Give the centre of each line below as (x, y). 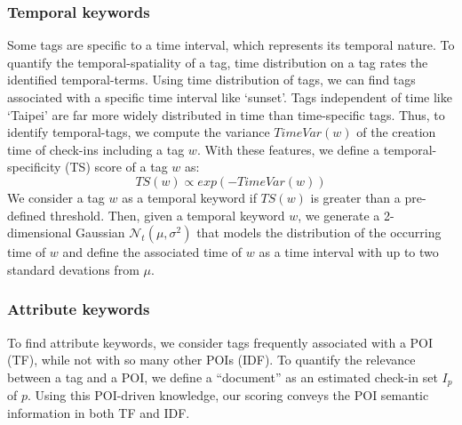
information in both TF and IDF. (99, 412)
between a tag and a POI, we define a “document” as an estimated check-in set (223, 377)
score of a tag (131, 167)
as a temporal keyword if (189, 197)
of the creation (396, 132)
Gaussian (100, 233)
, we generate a (339, 215)
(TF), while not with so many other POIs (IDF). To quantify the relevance (211, 360)
